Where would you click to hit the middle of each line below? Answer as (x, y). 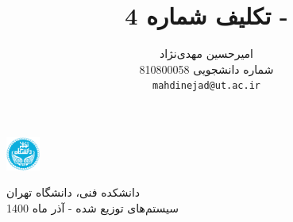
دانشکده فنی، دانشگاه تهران (73, 192)
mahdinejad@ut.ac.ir (206, 86)
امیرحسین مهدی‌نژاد (206, 54)
